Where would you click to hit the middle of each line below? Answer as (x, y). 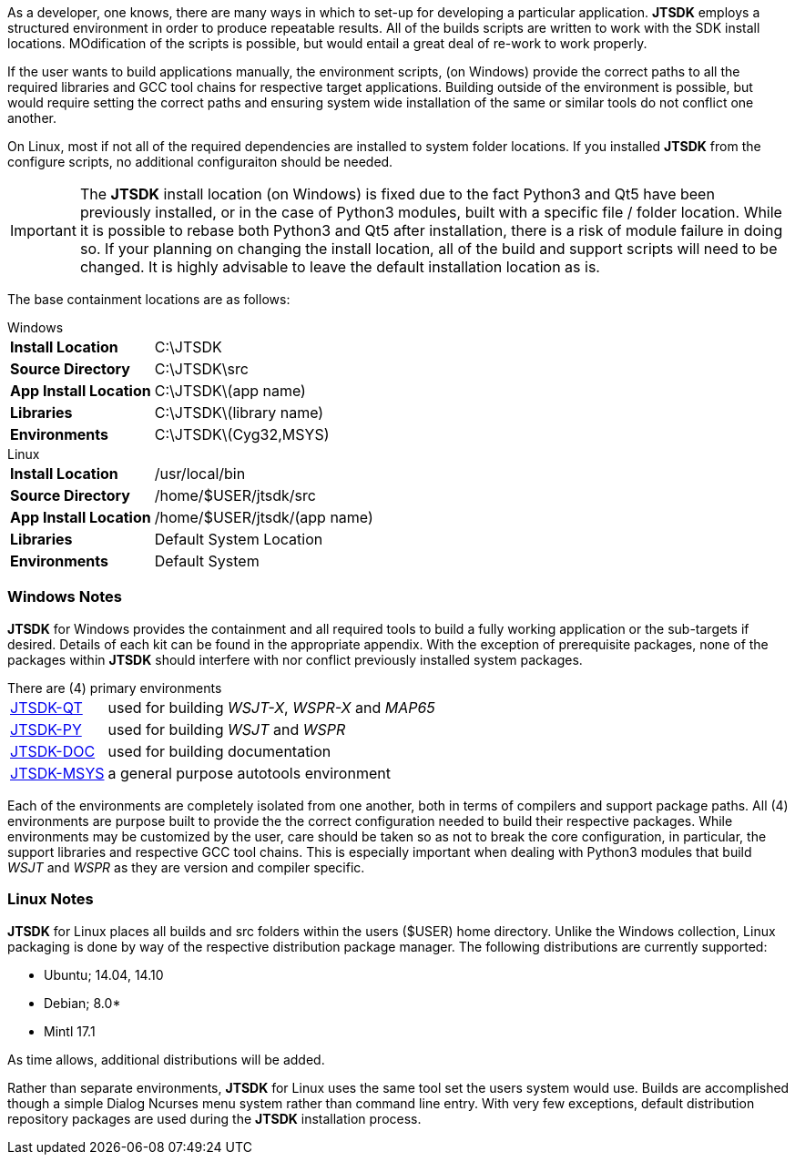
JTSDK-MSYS (57, 773)
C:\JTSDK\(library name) (239, 413)
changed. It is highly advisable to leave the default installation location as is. (340, 267)
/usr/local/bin (200, 474)
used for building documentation (219, 751)
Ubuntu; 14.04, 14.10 (104, 974)
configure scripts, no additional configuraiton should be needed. (200, 162)
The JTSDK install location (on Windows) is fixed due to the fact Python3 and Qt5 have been (397, 194)
